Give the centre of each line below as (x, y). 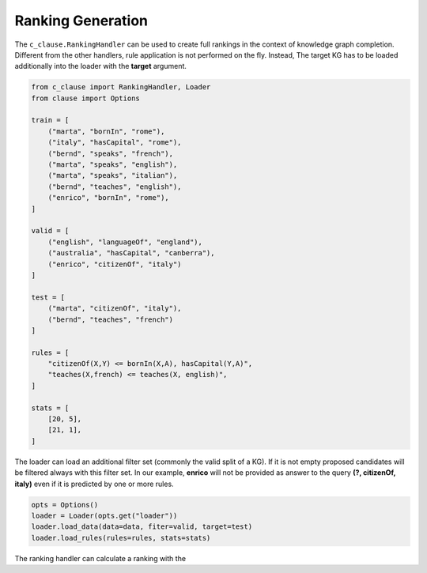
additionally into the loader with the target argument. (101, 66)
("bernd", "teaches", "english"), (115, 187)
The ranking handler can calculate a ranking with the (100, 558)
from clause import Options (85, 98)
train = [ (50, 120)
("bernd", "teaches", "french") (111, 319)
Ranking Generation (81, 21)
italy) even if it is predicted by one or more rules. (94, 484)
